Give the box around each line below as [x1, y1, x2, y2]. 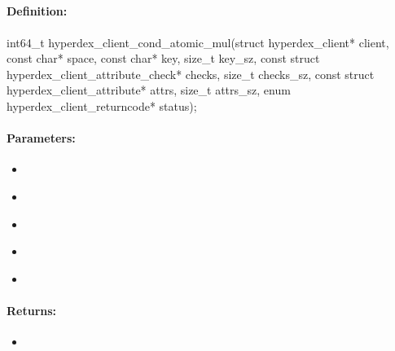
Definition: [7, 2, 68, 20]
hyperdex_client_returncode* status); [7, 97, 197, 114]
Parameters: [7, 129, 76, 147]
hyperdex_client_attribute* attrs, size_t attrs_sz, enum [7, 81, 291, 99]
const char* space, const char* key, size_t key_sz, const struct [7, 50, 320, 67]
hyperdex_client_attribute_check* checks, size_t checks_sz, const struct [7, 65, 375, 82]
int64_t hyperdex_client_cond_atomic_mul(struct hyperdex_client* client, [7, 33, 389, 50]
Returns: [7, 301, 57, 318]
